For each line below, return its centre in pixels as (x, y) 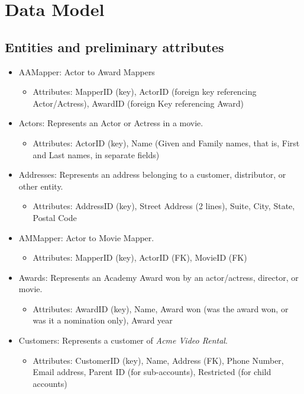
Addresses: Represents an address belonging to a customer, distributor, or (152, 174)
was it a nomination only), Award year (103, 320)
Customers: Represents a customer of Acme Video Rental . (123, 340)
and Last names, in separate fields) (96, 154)
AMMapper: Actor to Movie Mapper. (86, 237)
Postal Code (55, 217)
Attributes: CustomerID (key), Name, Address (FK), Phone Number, (158, 360)
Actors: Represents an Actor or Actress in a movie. (111, 123)
